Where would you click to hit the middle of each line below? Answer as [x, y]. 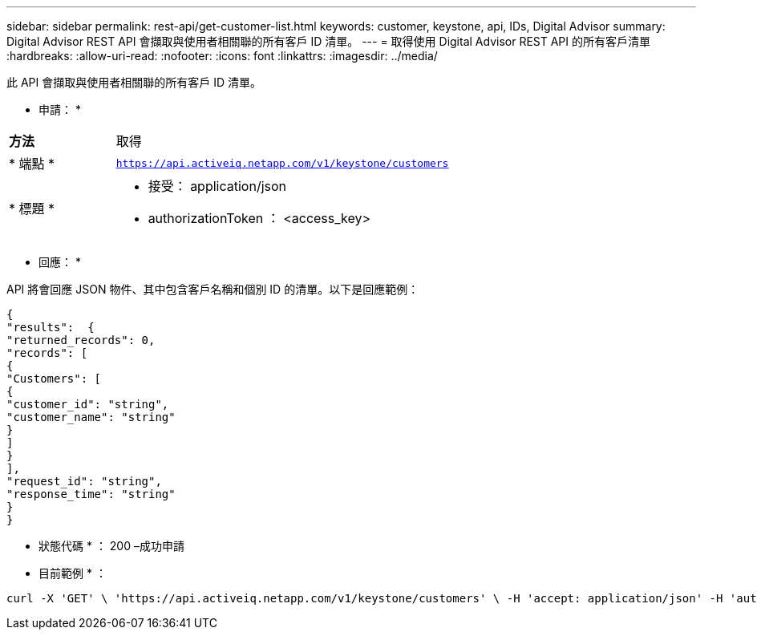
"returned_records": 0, [81, 340]
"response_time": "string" [91, 494]
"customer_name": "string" [91, 417]
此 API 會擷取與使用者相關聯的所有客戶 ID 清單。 [134, 82]
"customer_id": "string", [88, 404]
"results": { [51, 327]
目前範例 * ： [73, 573]
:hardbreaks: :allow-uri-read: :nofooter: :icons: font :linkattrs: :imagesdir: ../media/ [222, 56]
